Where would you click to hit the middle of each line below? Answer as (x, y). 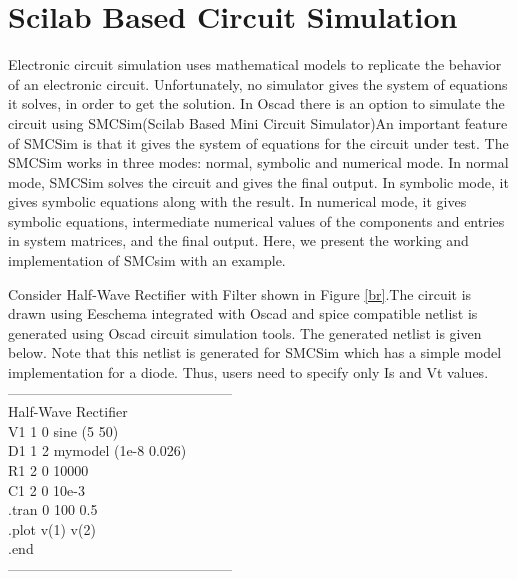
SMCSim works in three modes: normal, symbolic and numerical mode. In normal (258, 162)
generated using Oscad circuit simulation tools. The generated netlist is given (245, 332)
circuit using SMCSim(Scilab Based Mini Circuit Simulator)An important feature (258, 122)
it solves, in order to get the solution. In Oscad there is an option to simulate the (256, 103)
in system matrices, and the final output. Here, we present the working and (238, 240)
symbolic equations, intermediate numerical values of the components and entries (256, 220)
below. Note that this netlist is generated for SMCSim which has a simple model (255, 352)
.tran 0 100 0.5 (53, 509)
